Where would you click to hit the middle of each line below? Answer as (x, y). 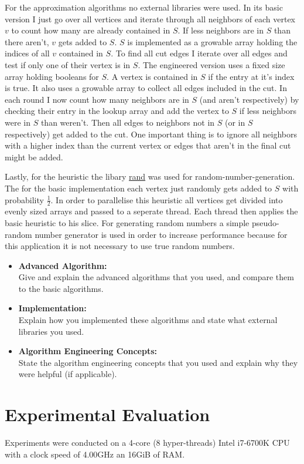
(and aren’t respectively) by (249, 99)
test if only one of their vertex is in (68, 64)
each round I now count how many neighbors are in (97, 99)
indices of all (27, 53)
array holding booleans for (52, 76)
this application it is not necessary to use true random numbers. (120, 246)
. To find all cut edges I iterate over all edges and (199, 53)
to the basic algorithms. (61, 288)
